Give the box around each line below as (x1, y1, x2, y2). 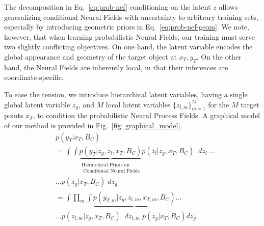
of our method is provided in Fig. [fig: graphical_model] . (4, 120, 182, 130)
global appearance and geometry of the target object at (4, 51, 177, 62)
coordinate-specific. (4, 72, 64, 82)
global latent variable (4, 99, 70, 109)
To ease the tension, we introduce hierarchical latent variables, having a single (4, 89, 248, 99)
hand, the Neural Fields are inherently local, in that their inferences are (4, 62, 228, 72)
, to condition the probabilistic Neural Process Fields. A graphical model (33, 110, 260, 121)
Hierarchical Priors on (81, 162, 130, 167)
